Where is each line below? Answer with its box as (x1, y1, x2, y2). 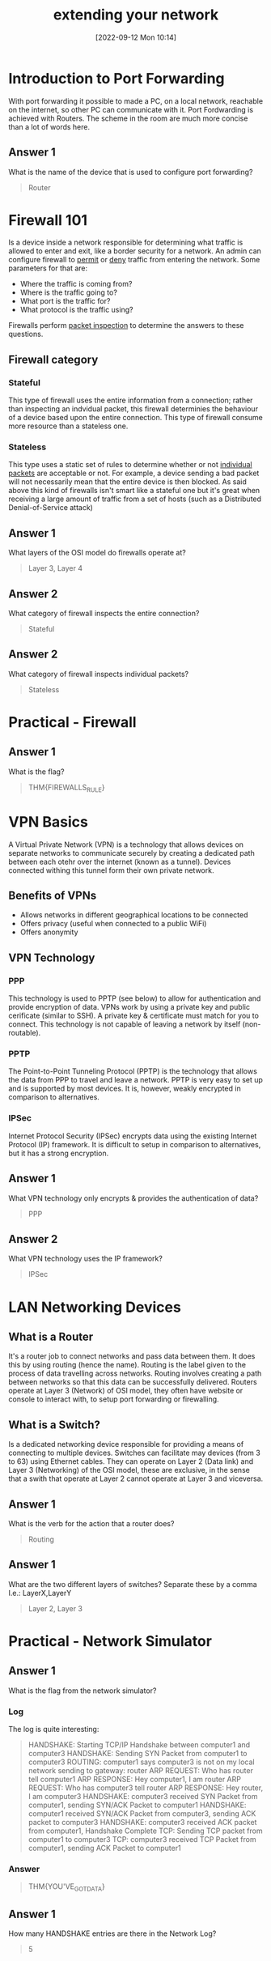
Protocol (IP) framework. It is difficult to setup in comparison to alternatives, (8, 1139, 261, 1149)
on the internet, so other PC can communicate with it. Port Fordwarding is (8, 104, 253, 114)
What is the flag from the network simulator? (8, 1686, 157, 1695)
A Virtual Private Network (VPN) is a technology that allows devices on (8, 840, 244, 849)
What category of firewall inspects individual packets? (8, 669, 188, 678)
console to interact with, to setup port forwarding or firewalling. (8, 1394, 220, 1404)
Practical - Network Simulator (8, 1631, 213, 1650)
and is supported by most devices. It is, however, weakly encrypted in (8, 1083, 241, 1094)
